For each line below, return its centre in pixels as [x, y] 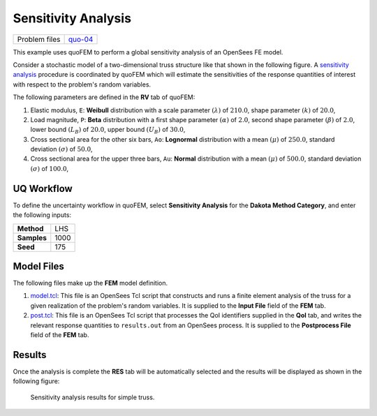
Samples [32, 237]
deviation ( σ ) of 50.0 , [62, 149]
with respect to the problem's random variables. [82, 84]
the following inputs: [42, 215]
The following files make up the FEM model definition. [90, 283]
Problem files [39, 39]
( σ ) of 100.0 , [50, 168]
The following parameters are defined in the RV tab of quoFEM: [104, 97]
